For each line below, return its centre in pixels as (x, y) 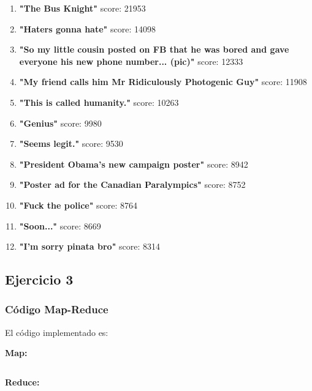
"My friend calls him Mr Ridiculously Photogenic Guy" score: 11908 (163, 82)
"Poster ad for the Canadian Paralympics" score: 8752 (132, 184)
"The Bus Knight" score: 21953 (82, 8)
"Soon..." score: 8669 (60, 225)
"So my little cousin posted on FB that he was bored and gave (154, 49)
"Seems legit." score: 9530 (71, 143)
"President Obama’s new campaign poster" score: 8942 (134, 164)
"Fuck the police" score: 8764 (78, 205)
